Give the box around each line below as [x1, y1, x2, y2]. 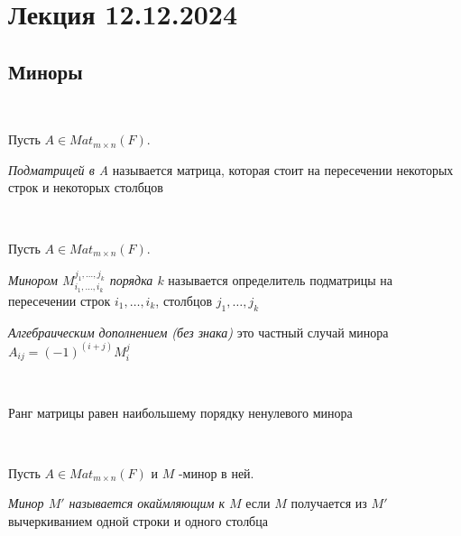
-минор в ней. [178, 463, 254, 482]
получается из [290, 494, 367, 513]
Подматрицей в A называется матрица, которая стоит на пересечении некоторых [8, 160, 454, 179]
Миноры [8, 57, 83, 85]
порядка [109, 270, 153, 289]
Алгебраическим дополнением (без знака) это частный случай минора [8, 322, 389, 341]
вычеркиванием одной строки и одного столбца [8, 511, 268, 530]
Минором [8, 270, 59, 289]
